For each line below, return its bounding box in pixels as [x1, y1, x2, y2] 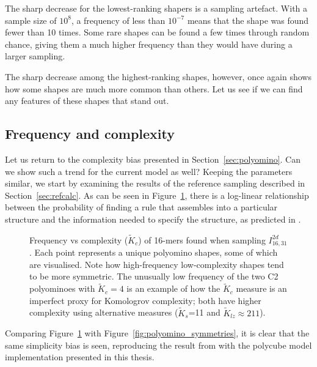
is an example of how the [126, 282, 220, 295]
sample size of [5, 13, 57, 26]
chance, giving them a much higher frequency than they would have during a [5, 37, 293, 50]
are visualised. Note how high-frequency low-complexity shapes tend [29, 258, 284, 270]
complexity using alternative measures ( [29, 306, 178, 319]
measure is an [236, 282, 287, 295]
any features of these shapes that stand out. [5, 94, 169, 107]
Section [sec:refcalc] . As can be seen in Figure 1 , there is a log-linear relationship [5, 188, 309, 201]
